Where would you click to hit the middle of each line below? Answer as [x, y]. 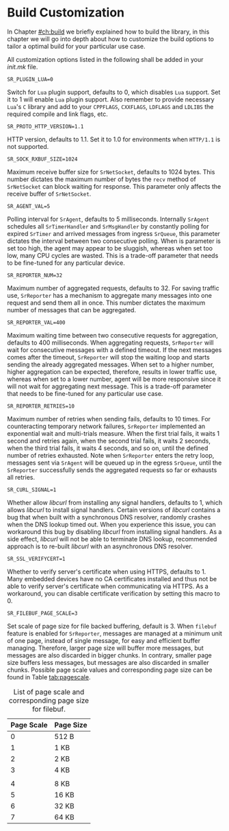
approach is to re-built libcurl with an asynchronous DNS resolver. [100, 546]
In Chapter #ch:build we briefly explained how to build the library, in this [108, 32]
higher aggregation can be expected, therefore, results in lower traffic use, [112, 371]
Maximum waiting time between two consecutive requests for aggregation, [112, 335]
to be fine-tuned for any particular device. [66, 263]
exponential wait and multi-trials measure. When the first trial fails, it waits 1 [113, 433]
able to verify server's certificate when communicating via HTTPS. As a [108, 586]
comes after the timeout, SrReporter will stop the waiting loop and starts [108, 357]
